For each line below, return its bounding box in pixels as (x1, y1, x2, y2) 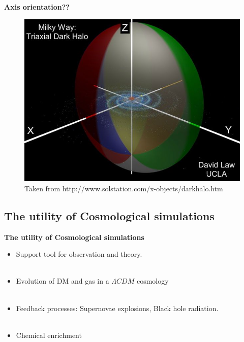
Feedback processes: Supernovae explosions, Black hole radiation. (16, 302, 219, 313)
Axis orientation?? (4, 2, 70, 12)
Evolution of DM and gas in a (16, 276, 109, 286)
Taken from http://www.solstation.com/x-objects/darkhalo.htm (24, 183, 223, 193)
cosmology (136, 276, 169, 286)
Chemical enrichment (16, 329, 82, 340)
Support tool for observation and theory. (16, 249, 142, 259)
